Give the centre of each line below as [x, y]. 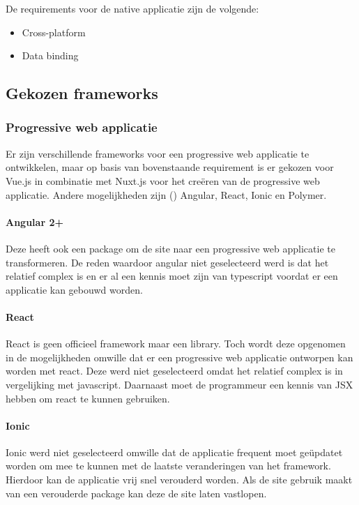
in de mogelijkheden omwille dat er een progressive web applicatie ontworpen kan [179, 357]
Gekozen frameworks [82, 93]
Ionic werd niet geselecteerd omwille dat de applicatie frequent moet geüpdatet [174, 452]
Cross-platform [54, 32]
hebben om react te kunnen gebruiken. [88, 398]
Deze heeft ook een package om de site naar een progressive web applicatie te [170, 248]
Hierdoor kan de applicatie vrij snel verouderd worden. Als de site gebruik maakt [179, 480]
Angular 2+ [35, 221]
